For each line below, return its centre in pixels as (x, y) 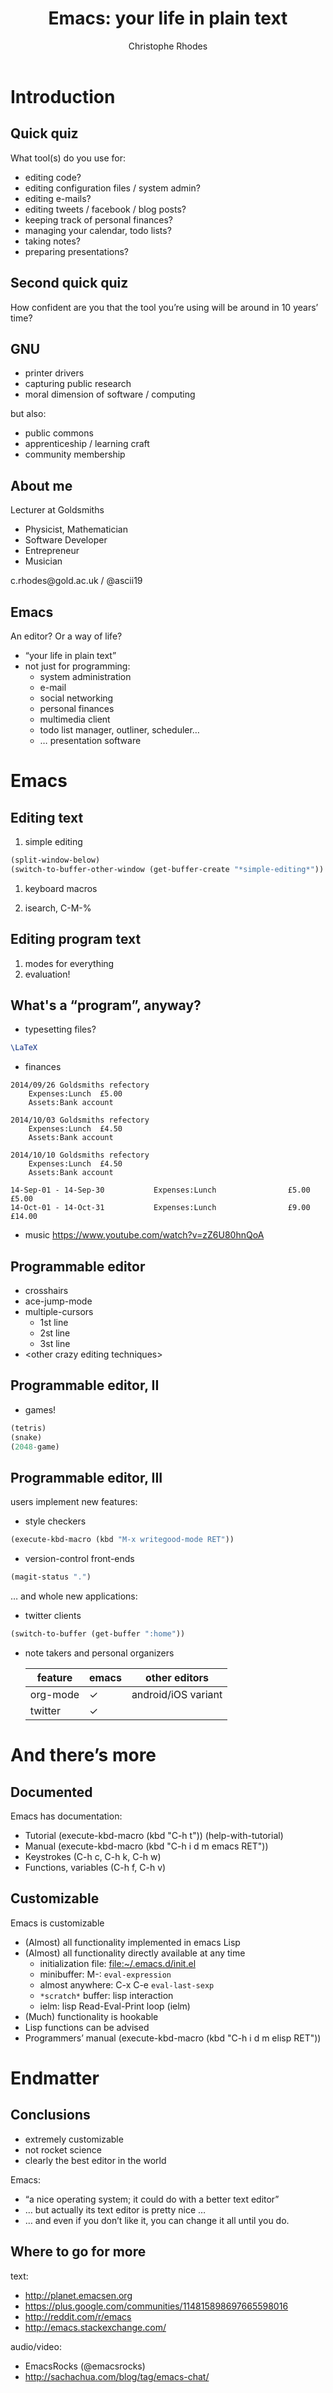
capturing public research (78, 384)
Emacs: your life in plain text (168, 18)
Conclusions (50, 2115)
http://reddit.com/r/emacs (78, 2316)
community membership (75, 454)
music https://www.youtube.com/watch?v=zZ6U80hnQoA (144, 1235)
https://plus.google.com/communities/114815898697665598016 (156, 2306)
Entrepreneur (52, 551)
